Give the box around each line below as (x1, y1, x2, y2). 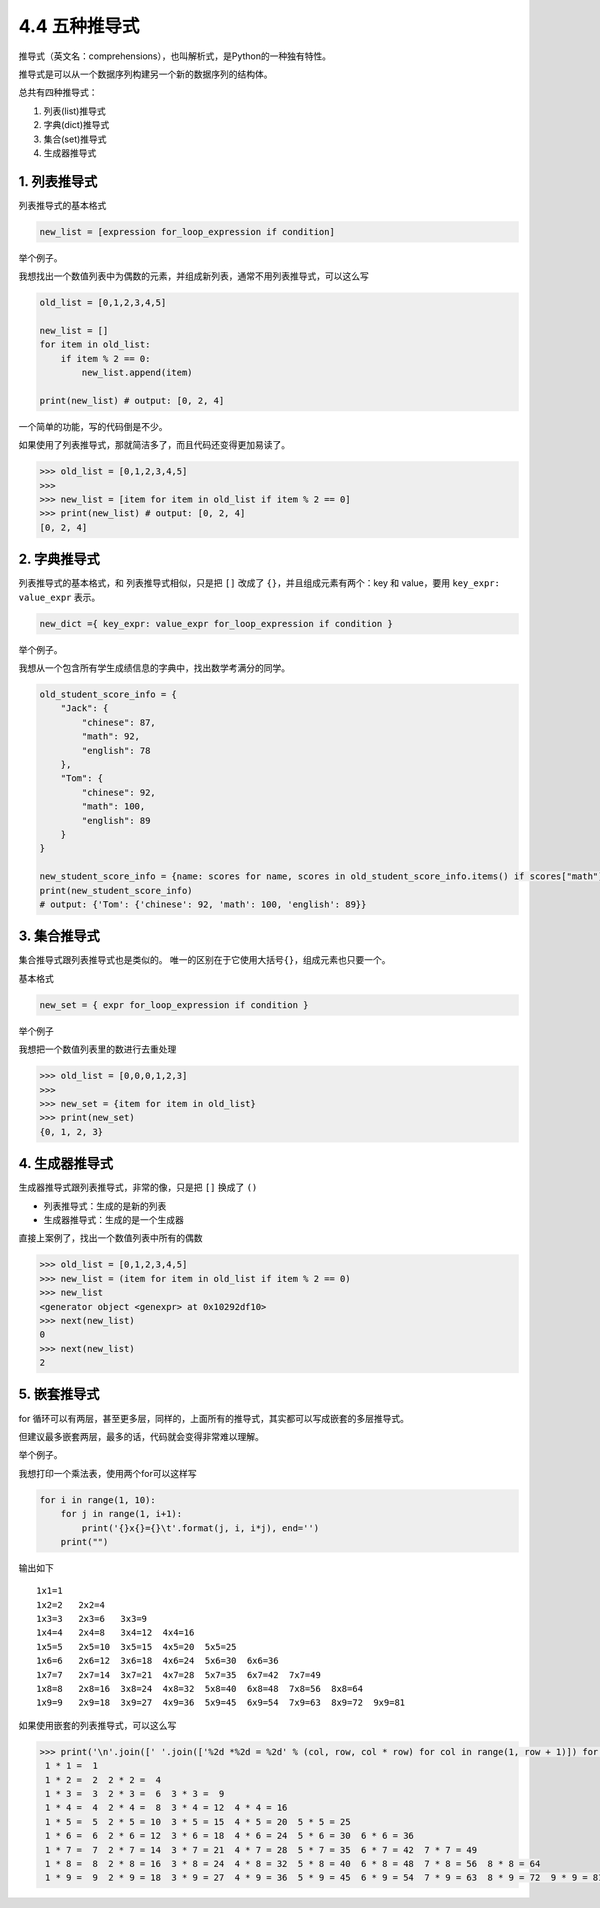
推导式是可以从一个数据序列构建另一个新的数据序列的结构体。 (18, 68, 273, 80)
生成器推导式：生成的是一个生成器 (43, 1213, 184, 1225)
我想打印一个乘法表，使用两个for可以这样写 (18, 1467, 197, 1479)
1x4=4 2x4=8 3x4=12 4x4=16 (36, 1627, 195, 1639)
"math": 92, (81, 731, 140, 742)
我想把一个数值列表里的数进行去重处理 (18, 1043, 177, 1055)
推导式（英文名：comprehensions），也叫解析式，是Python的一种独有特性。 (18, 50, 332, 62)
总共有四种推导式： (18, 86, 98, 99)
